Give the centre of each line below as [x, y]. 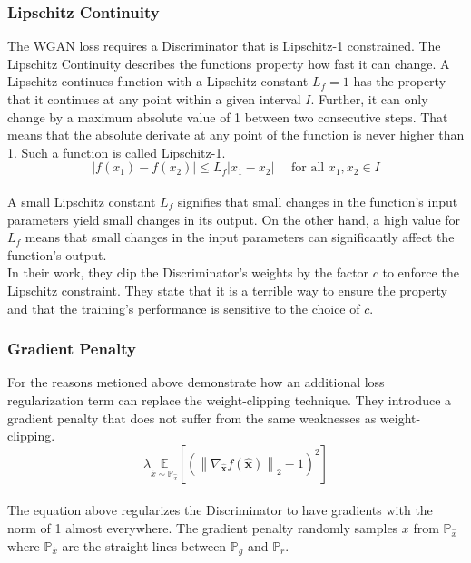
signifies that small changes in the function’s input [318, 201]
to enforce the [421, 272]
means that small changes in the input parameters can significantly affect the [240, 237]
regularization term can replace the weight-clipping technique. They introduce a [230, 399]
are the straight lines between [144, 545]
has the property [400, 81]
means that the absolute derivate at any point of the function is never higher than [236, 135]
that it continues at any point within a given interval [154, 99]
